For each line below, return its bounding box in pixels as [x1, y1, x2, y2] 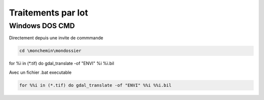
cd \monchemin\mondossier [19, 48, 82, 53]
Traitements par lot [9, 7, 88, 18]
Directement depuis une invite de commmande [9, 35, 104, 41]
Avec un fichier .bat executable [9, 69, 72, 75]
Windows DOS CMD [9, 21, 75, 30]
